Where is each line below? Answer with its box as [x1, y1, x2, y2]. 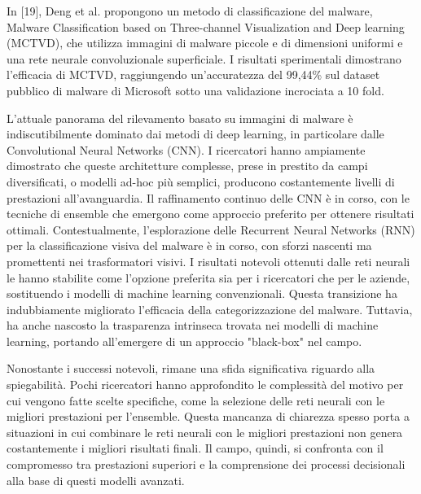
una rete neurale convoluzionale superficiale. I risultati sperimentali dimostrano [7, 50, 401, 67]
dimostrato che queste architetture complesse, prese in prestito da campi [7, 157, 368, 174]
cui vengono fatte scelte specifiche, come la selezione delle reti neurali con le [7, 391, 385, 409]
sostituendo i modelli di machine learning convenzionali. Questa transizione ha [7, 285, 397, 302]
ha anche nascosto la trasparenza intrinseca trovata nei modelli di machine [7, 317, 379, 334]
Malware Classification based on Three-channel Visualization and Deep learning [7, 18, 405, 35]
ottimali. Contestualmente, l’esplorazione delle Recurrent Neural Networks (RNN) [7, 221, 415, 238]
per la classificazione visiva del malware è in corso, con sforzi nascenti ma [7, 237, 372, 254]
